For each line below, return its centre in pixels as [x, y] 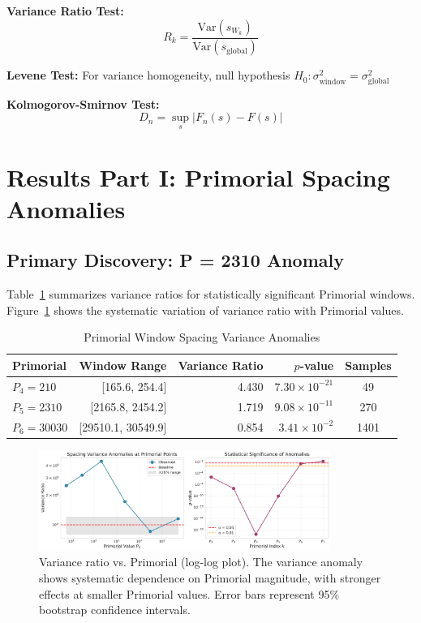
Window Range [123, 365]
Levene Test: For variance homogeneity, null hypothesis [148, 75]
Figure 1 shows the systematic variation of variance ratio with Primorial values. [205, 309]
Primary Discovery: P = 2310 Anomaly [175, 260]
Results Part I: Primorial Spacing [198, 176]
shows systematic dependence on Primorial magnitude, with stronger [210, 578]
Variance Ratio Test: [65, 11]
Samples [368, 365]
